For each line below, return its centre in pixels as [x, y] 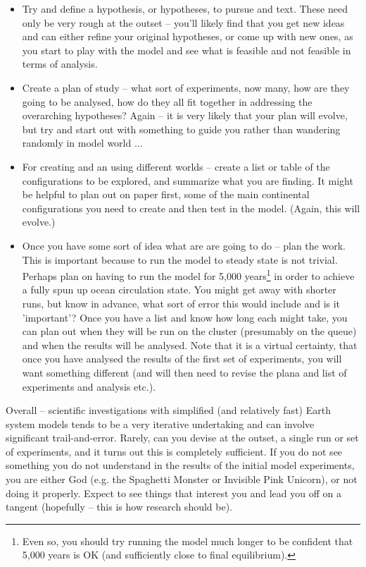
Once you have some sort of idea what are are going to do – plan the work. [184, 245]
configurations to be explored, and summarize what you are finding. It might [188, 180]
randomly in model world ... [82, 143]
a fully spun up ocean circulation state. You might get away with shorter [179, 289]
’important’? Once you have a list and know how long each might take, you [185, 317]
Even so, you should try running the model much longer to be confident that [188, 541]
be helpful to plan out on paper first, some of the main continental [166, 194]
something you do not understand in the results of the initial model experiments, [180, 465]
